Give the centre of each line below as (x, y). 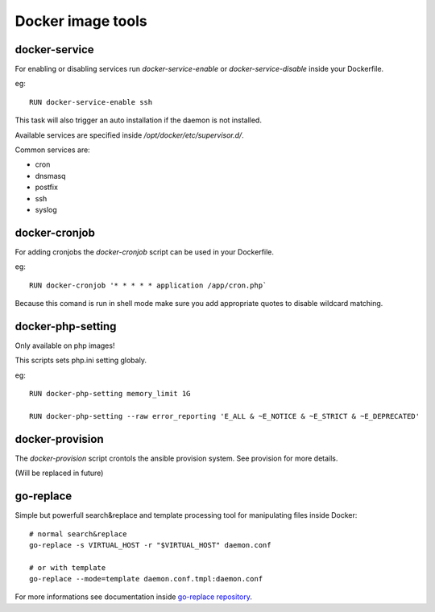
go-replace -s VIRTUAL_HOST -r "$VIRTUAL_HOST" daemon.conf (150, 545)
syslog (46, 209)
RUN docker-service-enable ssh (91, 102)
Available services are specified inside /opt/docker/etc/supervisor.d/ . (130, 135)
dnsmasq (50, 176)
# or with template (68, 567)
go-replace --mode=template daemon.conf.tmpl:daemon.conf (146, 579)
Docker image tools (81, 21)
